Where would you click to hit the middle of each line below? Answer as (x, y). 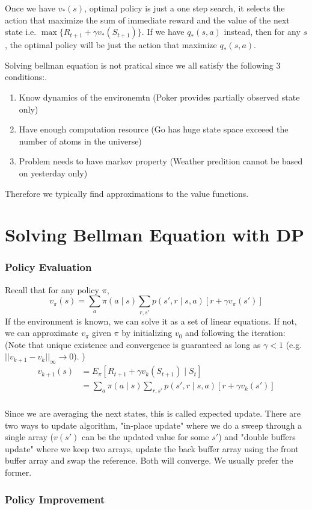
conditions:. (26, 77)
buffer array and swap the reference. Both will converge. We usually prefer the (149, 460)
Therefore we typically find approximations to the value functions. (127, 193)
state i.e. (21, 32)
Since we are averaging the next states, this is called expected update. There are (153, 413)
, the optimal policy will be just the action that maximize (111, 45)
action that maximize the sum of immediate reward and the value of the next (147, 20)
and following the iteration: (235, 333)
